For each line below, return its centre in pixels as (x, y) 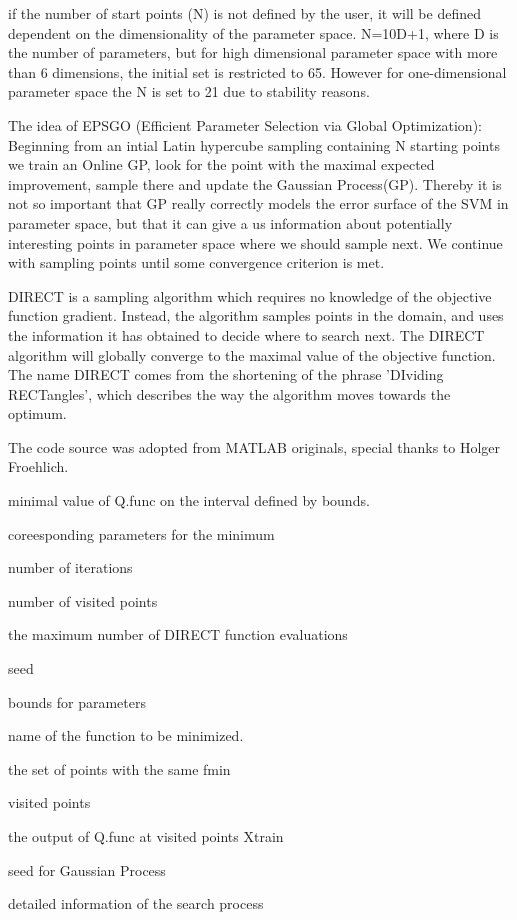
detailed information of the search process (136, 903)
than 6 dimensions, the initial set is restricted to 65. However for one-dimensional (257, 71)
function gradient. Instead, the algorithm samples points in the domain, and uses (256, 315)
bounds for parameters (77, 701)
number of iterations (70, 567)
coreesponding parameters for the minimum (141, 533)
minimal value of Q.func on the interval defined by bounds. (189, 500)
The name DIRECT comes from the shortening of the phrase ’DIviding (226, 374)
